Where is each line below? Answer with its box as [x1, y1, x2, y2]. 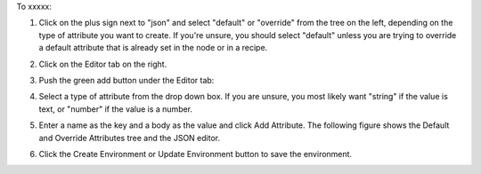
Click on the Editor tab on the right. [38, 59, 167, 69]
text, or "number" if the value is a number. [38, 103, 193, 115]
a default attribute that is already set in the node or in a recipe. [38, 43, 268, 53]
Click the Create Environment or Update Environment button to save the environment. [38, 148, 352, 159]
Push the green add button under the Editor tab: [38, 75, 215, 85]
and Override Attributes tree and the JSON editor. [38, 132, 221, 143]
